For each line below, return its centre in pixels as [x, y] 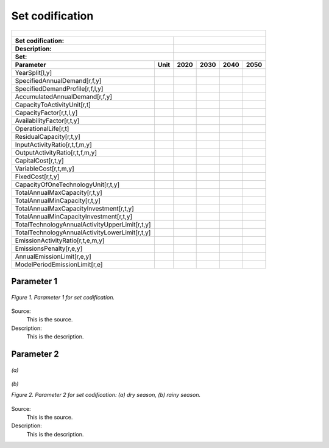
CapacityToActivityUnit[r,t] [53, 105]
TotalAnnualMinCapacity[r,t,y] [58, 200]
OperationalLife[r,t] [42, 128]
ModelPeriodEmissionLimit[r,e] [59, 264]
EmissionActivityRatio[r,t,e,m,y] [60, 240]
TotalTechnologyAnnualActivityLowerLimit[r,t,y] [83, 233]
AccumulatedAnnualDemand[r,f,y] [64, 96]
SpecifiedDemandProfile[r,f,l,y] [59, 88]
